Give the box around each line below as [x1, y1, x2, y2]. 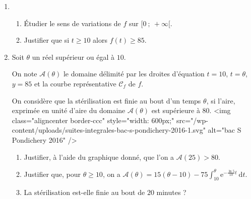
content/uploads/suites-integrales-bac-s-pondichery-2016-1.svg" [12, 125, 206, 135]
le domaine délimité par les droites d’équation [63, 68, 205, 79]
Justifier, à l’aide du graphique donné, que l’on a [24, 151, 174, 162]
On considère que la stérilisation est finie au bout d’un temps [12, 95, 201, 106]
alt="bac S [208, 125, 241, 135]
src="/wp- [176, 115, 208, 125]
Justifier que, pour [24, 168, 81, 179]
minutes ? [156, 187, 186, 197]
